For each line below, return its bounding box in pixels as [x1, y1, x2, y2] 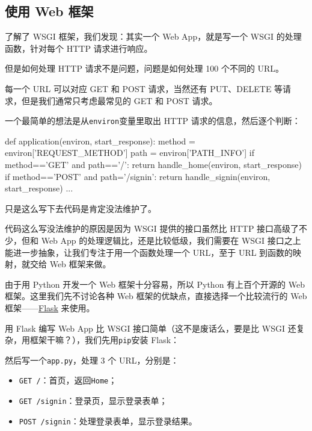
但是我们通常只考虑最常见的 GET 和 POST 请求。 [21, 94, 218, 107]
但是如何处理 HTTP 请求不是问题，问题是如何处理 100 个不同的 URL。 [5, 62, 284, 75]
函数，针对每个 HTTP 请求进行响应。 [5, 42, 153, 54]
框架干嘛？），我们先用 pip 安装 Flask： [29, 333, 180, 346]
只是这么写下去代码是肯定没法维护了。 [5, 202, 156, 214]
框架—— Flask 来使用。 [5, 301, 95, 314]
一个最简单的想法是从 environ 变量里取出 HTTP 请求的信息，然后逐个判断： [5, 114, 301, 127]
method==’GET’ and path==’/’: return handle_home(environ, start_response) [5, 158, 302, 171]
